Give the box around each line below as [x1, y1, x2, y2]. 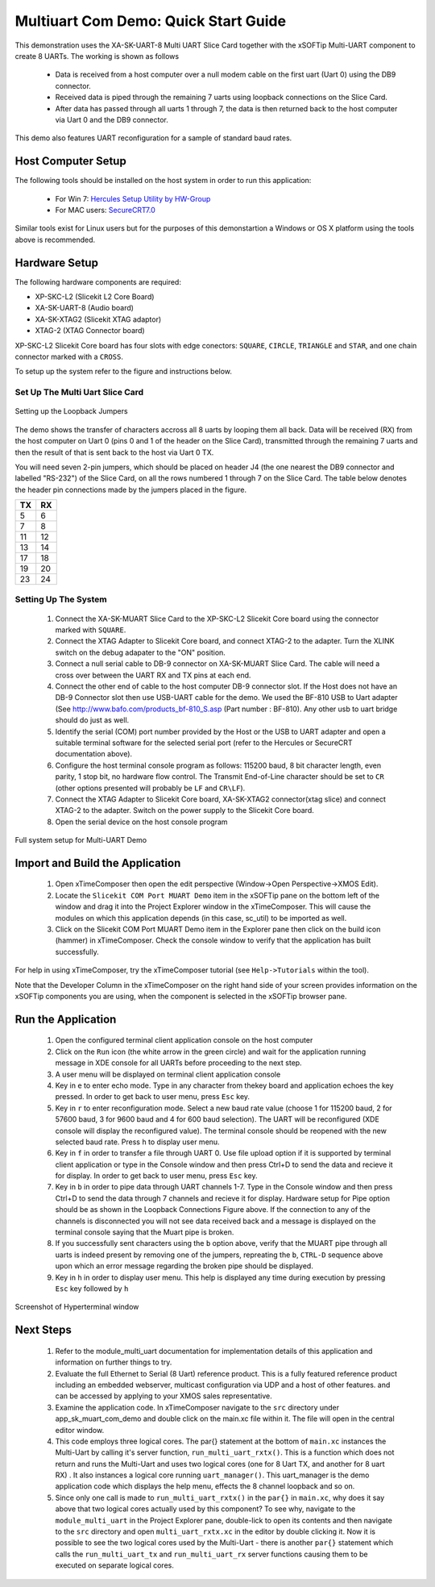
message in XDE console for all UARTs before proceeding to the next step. [55, 1058, 302, 1068]
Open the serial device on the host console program [55, 817, 229, 827]
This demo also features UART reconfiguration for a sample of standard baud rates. [14, 133, 292, 143]
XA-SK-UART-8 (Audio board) [35, 303, 135, 313]
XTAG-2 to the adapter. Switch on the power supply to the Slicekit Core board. [55, 806, 314, 815]
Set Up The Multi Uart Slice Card [14, 387, 144, 398]
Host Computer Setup [14, 154, 126, 169]
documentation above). [55, 749, 133, 759]
